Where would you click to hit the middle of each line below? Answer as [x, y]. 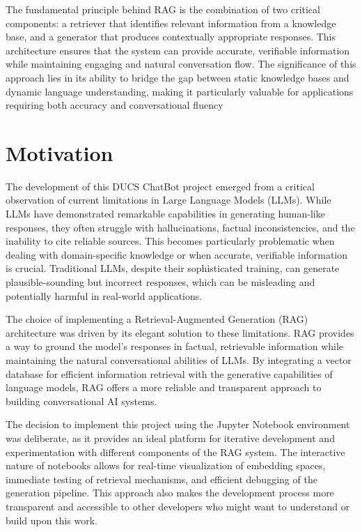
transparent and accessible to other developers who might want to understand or [178, 506]
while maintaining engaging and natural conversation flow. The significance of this [181, 64]
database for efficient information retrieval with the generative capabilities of [169, 373]
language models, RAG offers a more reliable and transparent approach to [164, 387]
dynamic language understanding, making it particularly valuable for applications [180, 91]
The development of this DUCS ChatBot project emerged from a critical [160, 186]
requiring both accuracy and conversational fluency [115, 105]
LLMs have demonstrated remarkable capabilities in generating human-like [165, 214]
